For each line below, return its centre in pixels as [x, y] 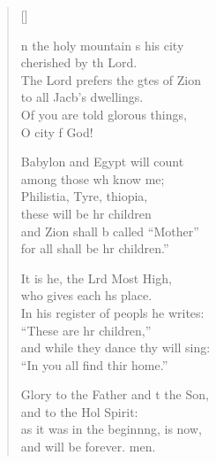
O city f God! [57, 131]
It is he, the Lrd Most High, [96, 278]
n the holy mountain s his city [102, 45]
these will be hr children [86, 213]
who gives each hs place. [86, 295]
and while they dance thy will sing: [115, 347]
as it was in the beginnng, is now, [111, 429]
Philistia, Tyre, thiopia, [84, 196]
